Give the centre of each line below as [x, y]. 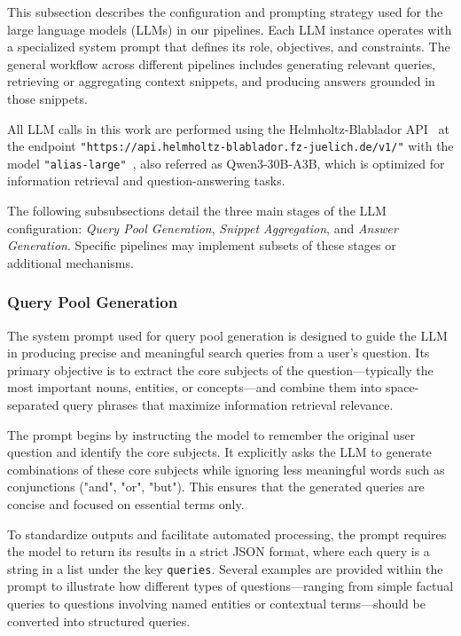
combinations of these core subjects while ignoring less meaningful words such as [226, 469]
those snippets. [47, 98]
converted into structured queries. [99, 620]
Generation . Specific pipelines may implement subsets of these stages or [202, 245]
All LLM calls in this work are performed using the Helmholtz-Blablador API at [228, 128]
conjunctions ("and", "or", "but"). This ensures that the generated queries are [216, 487]
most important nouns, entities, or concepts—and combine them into [195, 387]
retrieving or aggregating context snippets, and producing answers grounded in [221, 81]
